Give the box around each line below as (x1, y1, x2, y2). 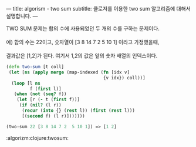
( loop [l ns (11, 80, 41, 86)
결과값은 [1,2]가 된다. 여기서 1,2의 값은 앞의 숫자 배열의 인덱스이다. (6, 52, 158, 59)
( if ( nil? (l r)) (19, 102, 62, 108)
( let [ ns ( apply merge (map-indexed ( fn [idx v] (8, 69, 130, 75)
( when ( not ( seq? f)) (13, 91, 67, 97)
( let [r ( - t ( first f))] (16, 96, 80, 103)
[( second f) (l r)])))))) (21, 113, 85, 119)
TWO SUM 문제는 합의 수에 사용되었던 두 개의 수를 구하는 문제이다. (6, 25, 160, 32)
